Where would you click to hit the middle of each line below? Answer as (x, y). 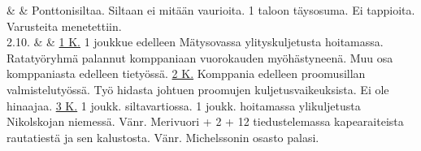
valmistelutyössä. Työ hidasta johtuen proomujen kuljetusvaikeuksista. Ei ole (198, 89)
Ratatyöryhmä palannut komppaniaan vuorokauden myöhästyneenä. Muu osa (200, 57)
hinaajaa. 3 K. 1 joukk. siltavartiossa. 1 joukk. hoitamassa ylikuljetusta (184, 105)
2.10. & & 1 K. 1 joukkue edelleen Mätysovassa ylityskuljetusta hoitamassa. (195, 42)
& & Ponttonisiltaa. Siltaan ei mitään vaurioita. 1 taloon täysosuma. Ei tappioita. (211, 10)
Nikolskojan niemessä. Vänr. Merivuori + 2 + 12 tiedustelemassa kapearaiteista (205, 121)
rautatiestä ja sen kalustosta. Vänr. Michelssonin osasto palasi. (163, 137)
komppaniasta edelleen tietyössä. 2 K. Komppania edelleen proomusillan (186, 73)
